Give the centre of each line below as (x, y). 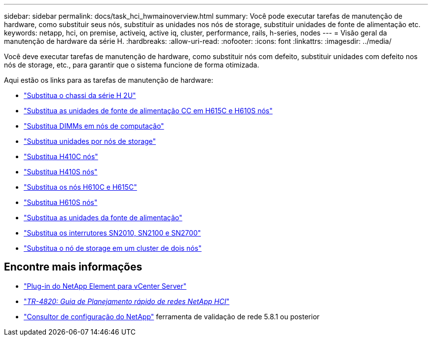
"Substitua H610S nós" (61, 202)
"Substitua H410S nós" (61, 172)
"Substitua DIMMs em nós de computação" (94, 126)
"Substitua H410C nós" (61, 156)
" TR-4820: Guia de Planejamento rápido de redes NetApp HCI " (127, 301)
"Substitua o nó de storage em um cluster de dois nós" (113, 248)
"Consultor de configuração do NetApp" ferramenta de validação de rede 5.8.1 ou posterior (172, 316)
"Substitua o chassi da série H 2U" (80, 95)
